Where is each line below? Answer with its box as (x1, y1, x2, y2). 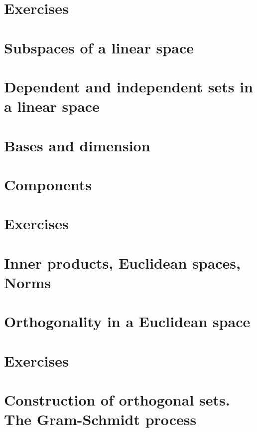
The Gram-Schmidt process (4, 409, 197, 430)
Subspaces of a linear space (4, 37, 194, 57)
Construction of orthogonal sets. (4, 389, 230, 410)
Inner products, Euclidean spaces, (4, 252, 241, 273)
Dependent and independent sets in (4, 76, 253, 96)
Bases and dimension (4, 135, 150, 155)
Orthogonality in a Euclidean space (4, 311, 251, 332)
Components (4, 174, 92, 194)
